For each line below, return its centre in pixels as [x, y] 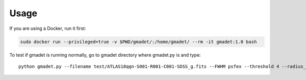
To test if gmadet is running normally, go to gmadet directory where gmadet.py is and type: [105, 55]
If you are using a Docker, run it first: [48, 28]
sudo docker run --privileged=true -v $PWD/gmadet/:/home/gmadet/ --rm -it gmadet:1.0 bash [138, 42]
